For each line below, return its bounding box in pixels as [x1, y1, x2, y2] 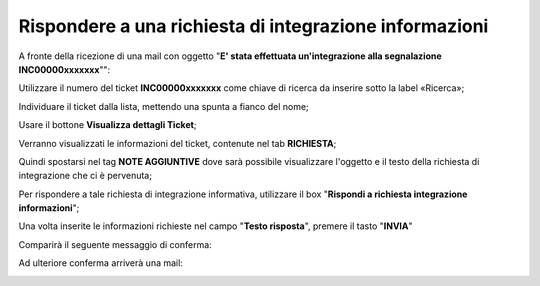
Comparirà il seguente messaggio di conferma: [18, 238, 212, 250]
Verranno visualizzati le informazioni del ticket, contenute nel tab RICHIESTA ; [18, 137, 337, 149]
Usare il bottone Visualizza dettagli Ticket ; [18, 119, 197, 131]
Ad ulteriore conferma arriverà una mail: [18, 257, 184, 269]
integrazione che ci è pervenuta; [18, 170, 152, 182]
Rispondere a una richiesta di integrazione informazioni [18, 15, 489, 37]
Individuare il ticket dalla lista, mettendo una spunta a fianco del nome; [18, 100, 309, 112]
